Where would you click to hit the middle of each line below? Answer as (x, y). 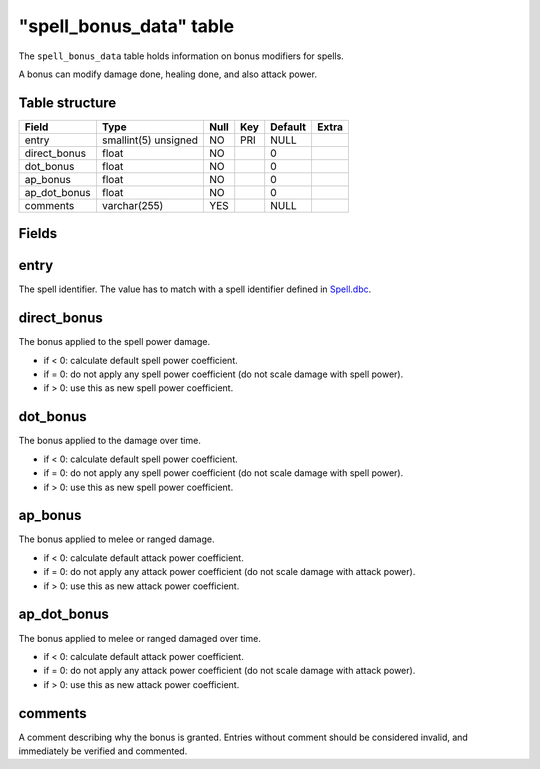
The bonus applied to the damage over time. (110, 441)
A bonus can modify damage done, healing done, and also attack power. (167, 74)
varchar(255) (132, 205)
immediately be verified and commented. (103, 751)
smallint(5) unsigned (150, 140)
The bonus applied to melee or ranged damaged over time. (140, 638)
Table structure (67, 102)
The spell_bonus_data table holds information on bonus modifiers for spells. (181, 56)
